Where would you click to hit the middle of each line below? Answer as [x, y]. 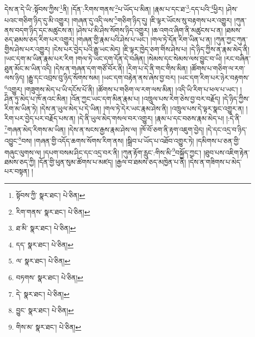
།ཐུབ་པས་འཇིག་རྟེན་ [226, 152]
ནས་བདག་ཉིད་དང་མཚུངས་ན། [39, 30]
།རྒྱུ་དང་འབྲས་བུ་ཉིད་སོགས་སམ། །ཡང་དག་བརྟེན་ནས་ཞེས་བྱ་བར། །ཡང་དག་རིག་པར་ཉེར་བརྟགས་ [138, 78]
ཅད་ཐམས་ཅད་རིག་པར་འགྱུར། [39, 39]
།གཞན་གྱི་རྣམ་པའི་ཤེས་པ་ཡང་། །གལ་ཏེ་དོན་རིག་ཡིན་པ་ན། [144, 39]
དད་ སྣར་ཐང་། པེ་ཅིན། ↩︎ [45, 244]
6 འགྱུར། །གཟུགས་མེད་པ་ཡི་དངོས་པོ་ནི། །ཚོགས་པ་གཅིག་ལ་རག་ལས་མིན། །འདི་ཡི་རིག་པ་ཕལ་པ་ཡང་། [121, 88]
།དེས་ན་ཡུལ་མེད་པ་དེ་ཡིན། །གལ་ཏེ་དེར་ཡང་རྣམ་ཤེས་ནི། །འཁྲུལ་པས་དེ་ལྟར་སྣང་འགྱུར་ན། [142, 108]
